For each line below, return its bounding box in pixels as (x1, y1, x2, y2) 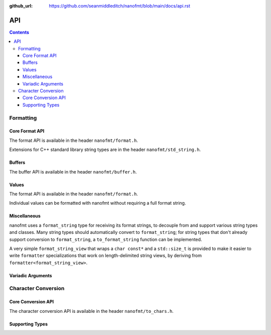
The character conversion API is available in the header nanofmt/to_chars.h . (9, 308, 174, 314)
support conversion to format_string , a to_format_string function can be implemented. (9, 236, 202, 242)
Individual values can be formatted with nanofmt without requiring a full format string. (9, 200, 186, 206)
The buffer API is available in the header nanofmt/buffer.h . (9, 169, 137, 175)
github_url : (9, 3, 33, 9)
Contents (9, 29, 30, 35)
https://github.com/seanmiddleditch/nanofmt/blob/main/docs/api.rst (49, 3, 191, 9)
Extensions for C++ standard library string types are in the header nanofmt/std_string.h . (9, 146, 201, 153)
